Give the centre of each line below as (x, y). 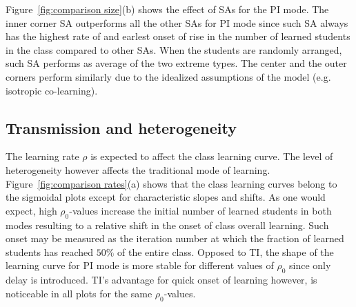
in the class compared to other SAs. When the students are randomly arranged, (174, 49)
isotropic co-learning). (52, 90)
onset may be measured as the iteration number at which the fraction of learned (175, 238)
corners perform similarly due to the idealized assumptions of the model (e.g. (168, 76)
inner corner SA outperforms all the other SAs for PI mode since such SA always (177, 22)
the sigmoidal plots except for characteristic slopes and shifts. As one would (166, 197)
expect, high (31, 210)
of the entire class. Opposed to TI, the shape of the (226, 251)
